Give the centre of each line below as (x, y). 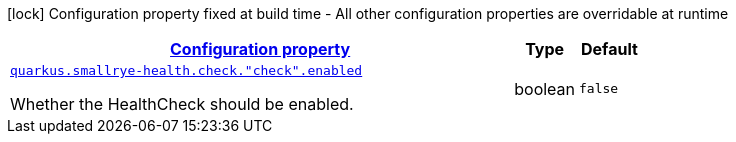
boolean (545, 88)
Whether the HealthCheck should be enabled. (182, 104)
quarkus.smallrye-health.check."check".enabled (186, 70)
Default (609, 49)
